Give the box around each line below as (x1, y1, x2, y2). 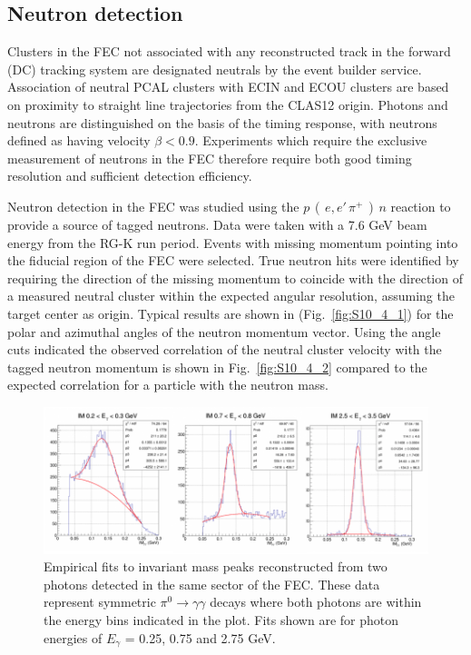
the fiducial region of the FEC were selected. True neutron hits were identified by (7, 251, 459, 270)
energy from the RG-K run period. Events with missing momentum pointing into (7, 233, 458, 252)
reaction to (390, 196, 451, 215)
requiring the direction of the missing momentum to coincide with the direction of (7, 268, 463, 287)
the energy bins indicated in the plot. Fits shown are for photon (44, 610, 399, 629)
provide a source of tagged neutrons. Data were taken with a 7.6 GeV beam (7, 214, 427, 233)
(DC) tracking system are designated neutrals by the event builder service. (7, 59, 422, 78)
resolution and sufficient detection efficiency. (7, 166, 252, 185)
